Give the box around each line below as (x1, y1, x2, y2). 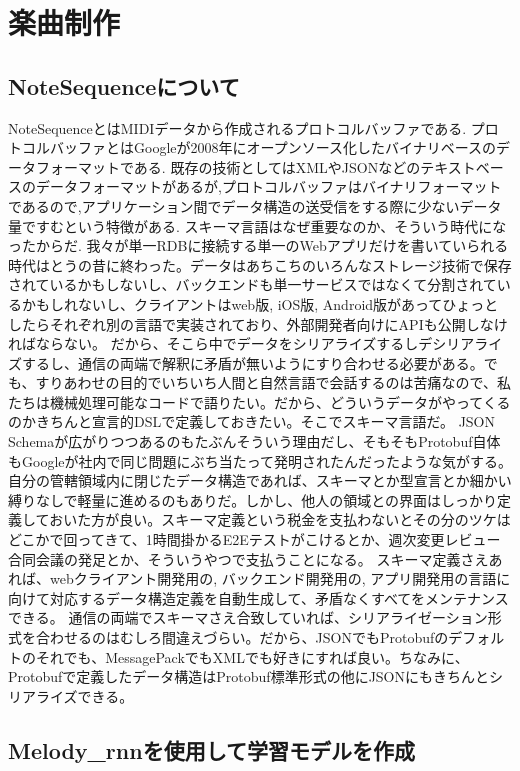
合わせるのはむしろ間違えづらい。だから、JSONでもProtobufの (35, 627, 449, 648)
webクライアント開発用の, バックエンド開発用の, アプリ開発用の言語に (49, 568, 511, 589)
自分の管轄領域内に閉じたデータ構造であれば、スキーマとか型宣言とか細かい (8, 470, 512, 491)
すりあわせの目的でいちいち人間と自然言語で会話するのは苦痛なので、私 (35, 372, 512, 393)
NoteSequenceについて (8, 70, 240, 101)
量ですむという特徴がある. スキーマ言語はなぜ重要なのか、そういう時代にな (8, 215, 507, 236)
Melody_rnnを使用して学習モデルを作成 (8, 734, 416, 765)
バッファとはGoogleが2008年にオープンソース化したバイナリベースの (49, 137, 496, 158)
